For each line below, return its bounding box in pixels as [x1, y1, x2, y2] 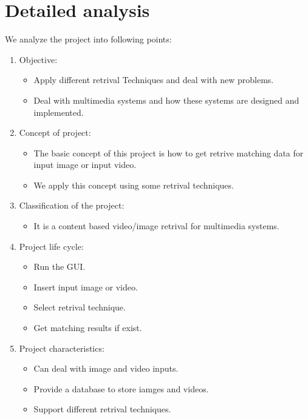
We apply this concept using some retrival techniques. [33, 178, 234, 191]
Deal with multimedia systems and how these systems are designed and [33, 93, 299, 106]
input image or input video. [33, 158, 137, 171]
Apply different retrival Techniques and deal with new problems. [33, 73, 274, 86]
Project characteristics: [19, 341, 104, 354]
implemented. [33, 106, 84, 118]
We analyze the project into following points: [5, 33, 172, 45]
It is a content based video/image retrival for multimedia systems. [33, 220, 279, 232]
